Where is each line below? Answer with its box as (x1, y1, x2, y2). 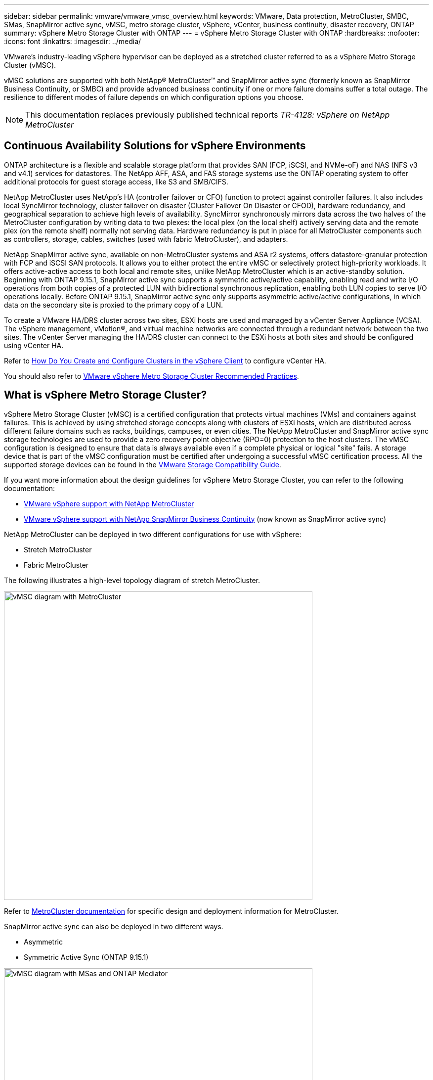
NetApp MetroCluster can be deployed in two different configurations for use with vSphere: (4, 530, 302, 539)
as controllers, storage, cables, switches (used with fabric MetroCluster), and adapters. (4, 234, 288, 243)
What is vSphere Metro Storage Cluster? (4, 389, 207, 402)
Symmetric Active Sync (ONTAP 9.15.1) (24, 952, 149, 961)
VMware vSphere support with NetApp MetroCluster (24, 499, 194, 508)
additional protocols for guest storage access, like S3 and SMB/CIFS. (4, 177, 228, 186)
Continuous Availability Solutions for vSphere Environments (4, 139, 306, 152)
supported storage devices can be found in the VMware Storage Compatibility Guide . (4, 460, 281, 469)
